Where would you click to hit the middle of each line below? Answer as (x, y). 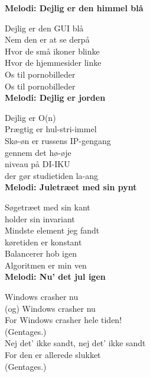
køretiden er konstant (43, 242)
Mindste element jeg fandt (52, 230)
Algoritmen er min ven (46, 265)
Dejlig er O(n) (30, 117)
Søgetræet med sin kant (48, 207)
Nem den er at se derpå (47, 39)
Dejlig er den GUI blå (44, 28)
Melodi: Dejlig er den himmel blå (74, 8)
